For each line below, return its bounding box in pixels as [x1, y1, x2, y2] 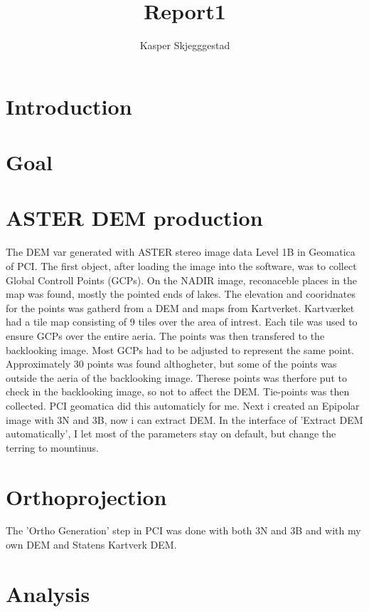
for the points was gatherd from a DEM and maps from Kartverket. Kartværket [6, 300, 355, 315]
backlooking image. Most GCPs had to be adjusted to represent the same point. [6, 342, 354, 357]
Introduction [6, 91, 132, 120]
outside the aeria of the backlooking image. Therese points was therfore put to [6, 370, 347, 385]
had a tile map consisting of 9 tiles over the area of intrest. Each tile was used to [6, 314, 358, 329]
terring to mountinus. [6, 440, 99, 455]
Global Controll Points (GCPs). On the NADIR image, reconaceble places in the [6, 272, 357, 287]
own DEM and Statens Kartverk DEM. [6, 537, 177, 552]
